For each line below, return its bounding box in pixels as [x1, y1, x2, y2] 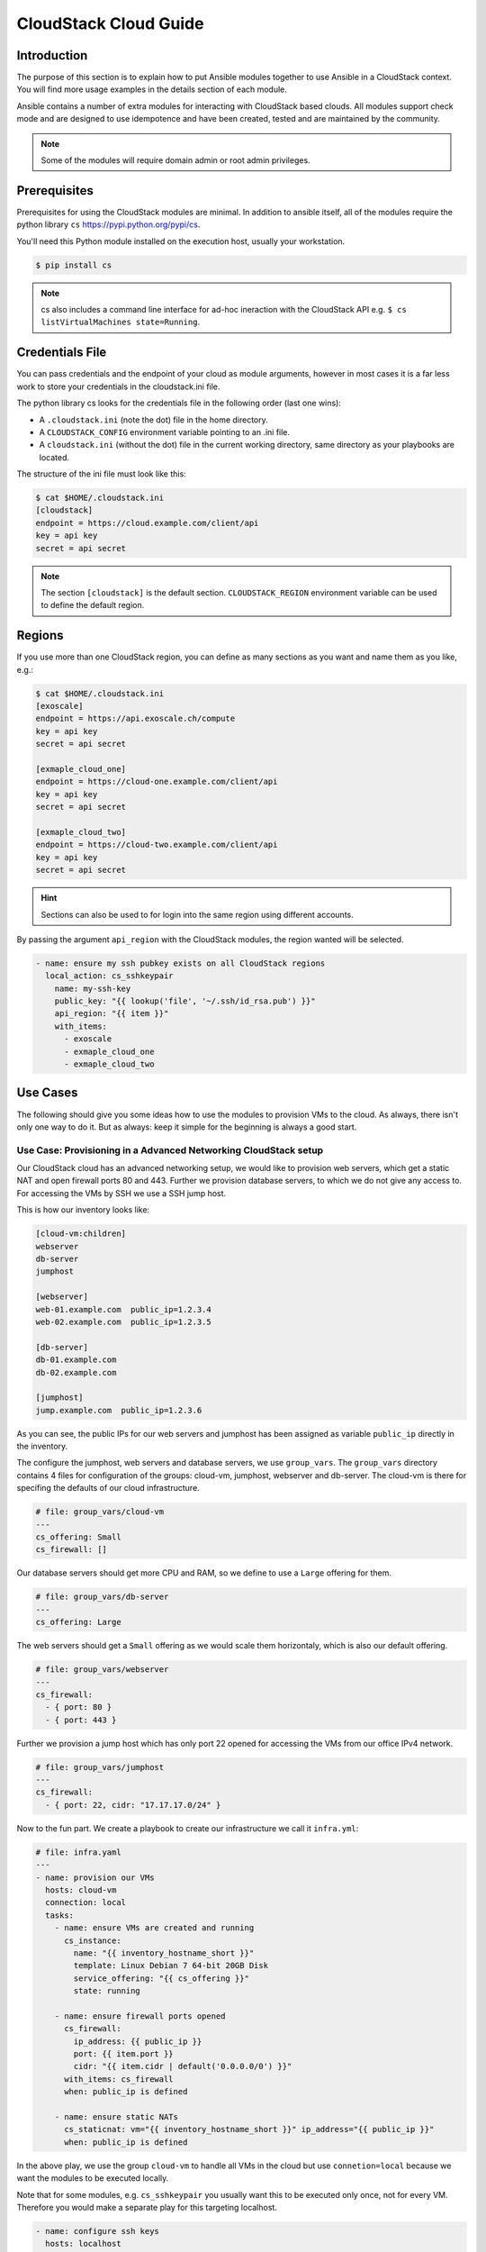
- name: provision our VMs [35, 1872, 155, 1883]
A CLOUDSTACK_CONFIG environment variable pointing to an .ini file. [39, 426, 291, 437]
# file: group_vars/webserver [35, 1665, 169, 1675]
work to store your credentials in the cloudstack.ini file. [16, 381, 220, 392]
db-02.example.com [35, 1367, 117, 1377]
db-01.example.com [35, 1355, 117, 1365]
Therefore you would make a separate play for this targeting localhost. [16, 2202, 278, 2212]
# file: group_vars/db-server [35, 1592, 169, 1603]
